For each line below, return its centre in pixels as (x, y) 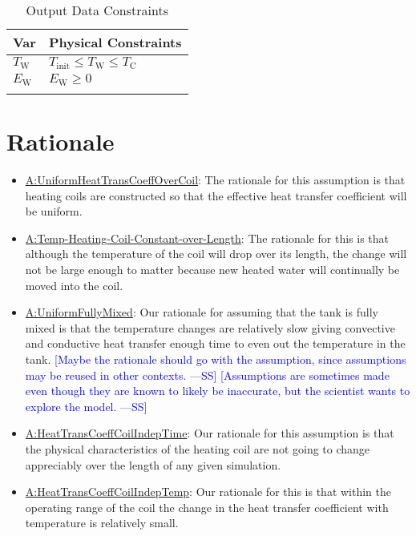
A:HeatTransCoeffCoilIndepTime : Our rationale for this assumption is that (210, 433)
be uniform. (54, 211)
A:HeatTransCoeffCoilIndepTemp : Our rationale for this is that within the (208, 492)
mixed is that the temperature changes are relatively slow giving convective (210, 327)
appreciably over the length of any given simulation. (153, 464)
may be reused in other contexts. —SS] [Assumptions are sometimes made (207, 375)
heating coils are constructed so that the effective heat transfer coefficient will (216, 195)
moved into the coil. (74, 285)
